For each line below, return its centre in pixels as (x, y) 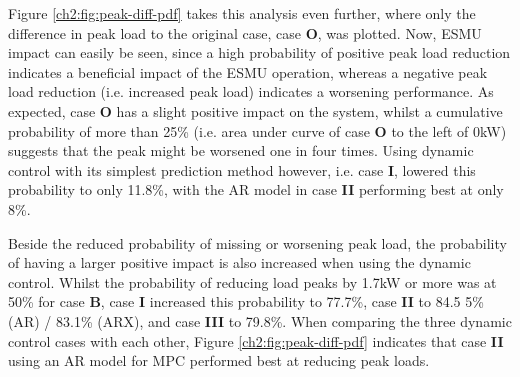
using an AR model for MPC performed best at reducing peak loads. (219, 360)
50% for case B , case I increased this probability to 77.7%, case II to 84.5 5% (246, 301)
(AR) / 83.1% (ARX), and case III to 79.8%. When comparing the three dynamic (260, 320)
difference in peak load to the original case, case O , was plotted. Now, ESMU (245, 32)
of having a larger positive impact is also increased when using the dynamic (239, 262)
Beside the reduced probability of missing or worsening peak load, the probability (257, 242)
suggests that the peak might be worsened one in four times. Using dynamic (241, 150)
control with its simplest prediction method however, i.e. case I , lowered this (242, 169)
